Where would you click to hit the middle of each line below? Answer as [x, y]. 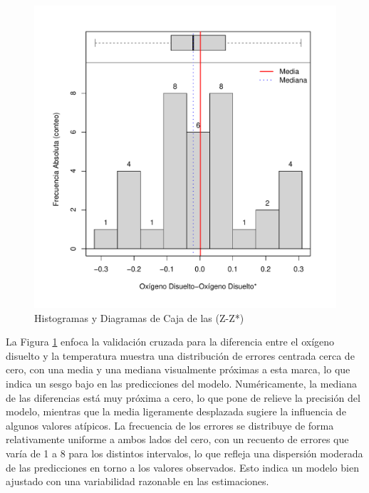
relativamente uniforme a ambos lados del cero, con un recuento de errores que [177, 439]
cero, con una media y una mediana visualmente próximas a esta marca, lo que [178, 369]
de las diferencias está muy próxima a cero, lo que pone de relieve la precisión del [183, 397]
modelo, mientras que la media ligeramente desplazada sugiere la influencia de [176, 411]
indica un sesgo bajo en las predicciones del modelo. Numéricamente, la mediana [182, 383]
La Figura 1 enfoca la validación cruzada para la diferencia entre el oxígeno [170, 342]
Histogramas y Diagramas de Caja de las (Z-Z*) [139, 317]
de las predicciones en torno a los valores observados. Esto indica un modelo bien [182, 467]
